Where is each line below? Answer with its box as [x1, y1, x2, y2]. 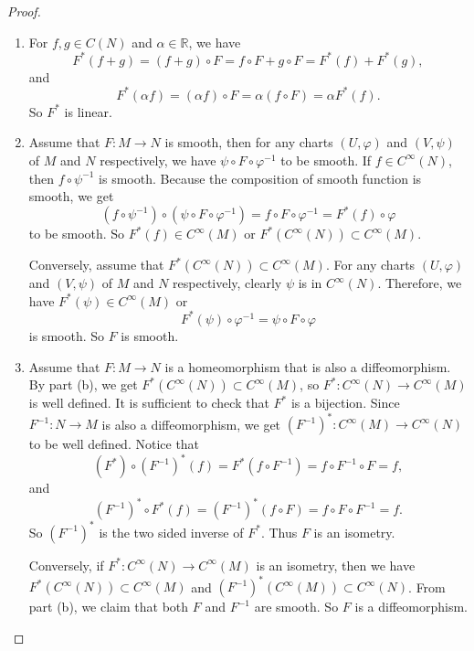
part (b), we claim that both [28, 597, 189, 615]
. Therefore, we [377, 273, 462, 293]
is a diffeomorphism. [354, 597, 468, 615]
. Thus [260, 522, 298, 541]
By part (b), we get [28, 375, 138, 394]
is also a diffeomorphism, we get [101, 414, 281, 433]
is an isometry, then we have [256, 555, 416, 574]
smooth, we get [28, 187, 114, 206]
